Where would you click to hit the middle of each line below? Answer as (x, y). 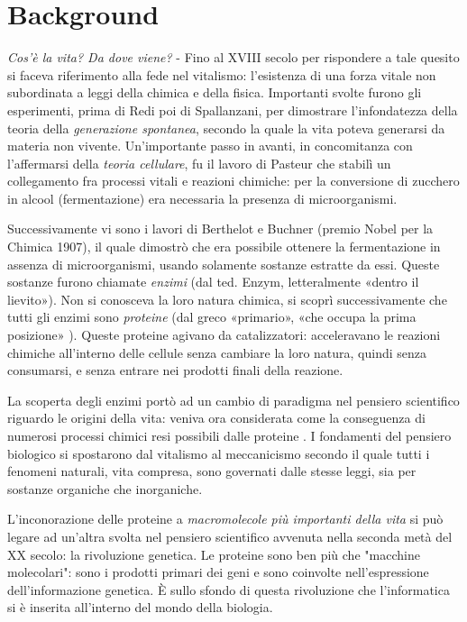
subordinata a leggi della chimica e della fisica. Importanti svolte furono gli (215, 92)
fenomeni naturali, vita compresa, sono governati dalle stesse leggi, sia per (212, 471)
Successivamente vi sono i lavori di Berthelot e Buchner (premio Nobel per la (220, 229)
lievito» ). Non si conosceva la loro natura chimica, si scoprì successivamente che (227, 299)
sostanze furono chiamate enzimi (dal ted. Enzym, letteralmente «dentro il (213, 282)
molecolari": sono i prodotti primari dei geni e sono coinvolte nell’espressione (218, 572)
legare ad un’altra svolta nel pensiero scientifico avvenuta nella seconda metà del (230, 536)
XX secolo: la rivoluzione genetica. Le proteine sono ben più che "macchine (214, 554)
